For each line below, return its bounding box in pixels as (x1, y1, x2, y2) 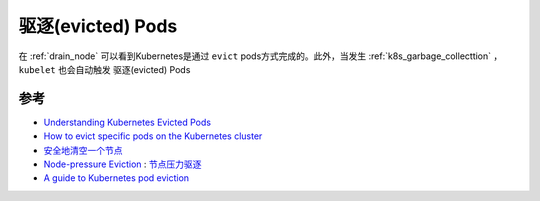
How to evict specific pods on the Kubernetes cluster (43, 130, 263, 142)
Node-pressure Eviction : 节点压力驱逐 (43, 158, 202, 170)
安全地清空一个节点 (43, 144, 123, 156)
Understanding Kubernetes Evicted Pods (43, 116, 212, 128)
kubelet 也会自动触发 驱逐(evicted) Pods (18, 63, 191, 75)
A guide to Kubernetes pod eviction (43, 172, 190, 184)
